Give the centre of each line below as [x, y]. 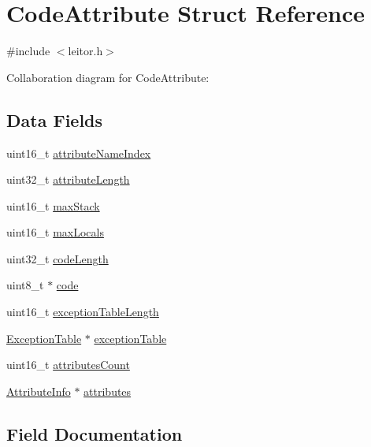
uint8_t [25, 285]
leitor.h [85, 51]
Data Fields [55, 119]
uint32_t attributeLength [68, 179]
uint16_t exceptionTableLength [83, 312]
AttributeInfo [39, 391]
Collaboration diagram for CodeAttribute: [108, 77]
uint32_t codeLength [58, 258]
